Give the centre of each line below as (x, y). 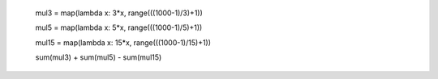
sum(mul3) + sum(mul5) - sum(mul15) (99, 57)
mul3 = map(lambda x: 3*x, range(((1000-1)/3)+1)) (119, 13)
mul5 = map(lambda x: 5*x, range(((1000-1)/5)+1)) (119, 27)
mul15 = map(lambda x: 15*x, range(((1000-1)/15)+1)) (123, 42)
